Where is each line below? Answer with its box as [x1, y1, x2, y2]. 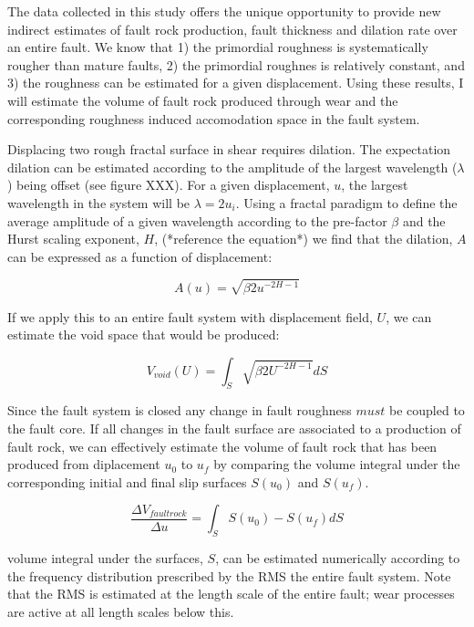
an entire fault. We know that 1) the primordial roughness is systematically [7, 37, 428, 57]
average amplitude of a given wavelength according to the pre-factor [7, 211, 387, 230]
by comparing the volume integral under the [213, 455, 460, 474]
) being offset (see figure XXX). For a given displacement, [7, 175, 330, 194]
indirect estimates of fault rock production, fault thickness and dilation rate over [7, 19, 458, 38]
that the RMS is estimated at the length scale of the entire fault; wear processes [7, 584, 455, 603]
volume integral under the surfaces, [7, 549, 203, 568]
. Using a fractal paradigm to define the [235, 193, 458, 212]
